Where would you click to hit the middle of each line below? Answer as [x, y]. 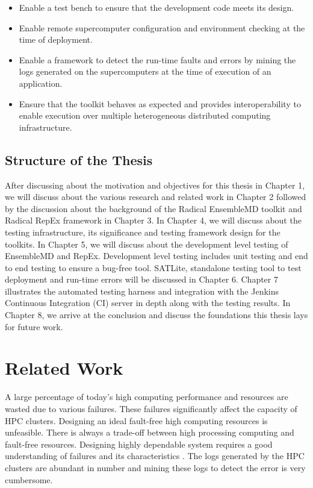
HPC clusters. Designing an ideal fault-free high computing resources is [136, 420]
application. [41, 83]
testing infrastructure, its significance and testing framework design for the [143, 232]
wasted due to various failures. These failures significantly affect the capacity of [151, 408]
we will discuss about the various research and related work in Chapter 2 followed [156, 197]
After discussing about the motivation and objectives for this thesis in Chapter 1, [155, 185]
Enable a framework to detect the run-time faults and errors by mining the [157, 59]
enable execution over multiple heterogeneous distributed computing [145, 115]
